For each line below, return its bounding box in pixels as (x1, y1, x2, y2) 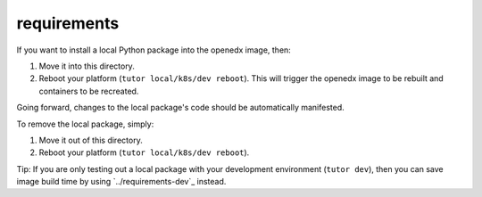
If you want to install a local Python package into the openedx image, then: (16, 45, 292, 55)
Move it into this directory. (38, 61, 136, 71)
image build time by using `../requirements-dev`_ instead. (16, 176, 227, 187)
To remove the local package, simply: (16, 119, 154, 129)
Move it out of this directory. (38, 135, 143, 145)
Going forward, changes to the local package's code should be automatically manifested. (16, 103, 345, 113)
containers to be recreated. (38, 86, 139, 96)
